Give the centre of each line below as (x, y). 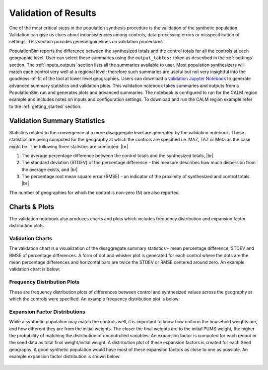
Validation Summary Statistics (57, 121)
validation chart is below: (35, 269)
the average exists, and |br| (50, 170)
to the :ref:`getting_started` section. (45, 106)
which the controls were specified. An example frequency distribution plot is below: (95, 299)
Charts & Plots (32, 207)
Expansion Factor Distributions (47, 312)
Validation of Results (53, 13)
